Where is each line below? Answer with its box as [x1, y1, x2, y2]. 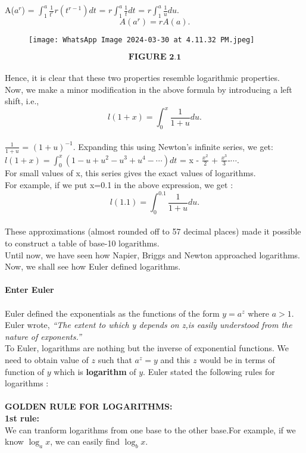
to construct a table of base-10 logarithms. [5, 237, 160, 249]
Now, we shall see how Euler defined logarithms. [5, 260, 181, 273]
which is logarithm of [54, 365, 136, 377]
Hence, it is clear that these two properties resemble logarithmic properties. [5, 71, 280, 84]
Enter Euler [5, 283, 54, 296]
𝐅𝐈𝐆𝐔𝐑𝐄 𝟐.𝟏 [128, 53, 182, 62]
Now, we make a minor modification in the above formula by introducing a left [5, 83, 292, 95]
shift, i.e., [5, 95, 39, 107]
